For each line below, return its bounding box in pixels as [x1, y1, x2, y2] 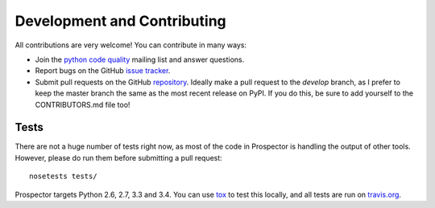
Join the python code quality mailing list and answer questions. [35, 55, 245, 64]
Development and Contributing [14, 12, 227, 30]
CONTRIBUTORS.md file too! [35, 100, 130, 109]
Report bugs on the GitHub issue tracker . [35, 66, 171, 75]
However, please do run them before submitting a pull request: [14, 153, 223, 162]
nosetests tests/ [29, 172, 97, 181]
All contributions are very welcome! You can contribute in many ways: [14, 40, 247, 50]
